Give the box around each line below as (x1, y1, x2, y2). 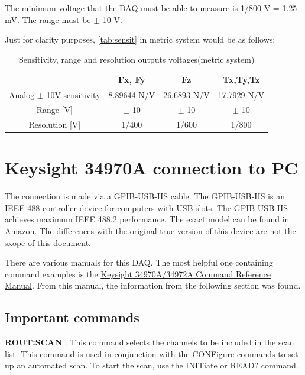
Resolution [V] (28, 118, 81, 130)
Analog (9, 89, 35, 101)
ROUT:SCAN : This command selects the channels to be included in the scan (5, 336, 294, 348)
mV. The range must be (5, 13, 91, 25)
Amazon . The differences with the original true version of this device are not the (5, 224, 296, 237)
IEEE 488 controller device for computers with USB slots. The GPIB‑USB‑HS (5, 201, 288, 214)
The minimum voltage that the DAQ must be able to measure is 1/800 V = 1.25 (5, 2, 297, 14)
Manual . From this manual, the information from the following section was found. (5, 279, 301, 292)
